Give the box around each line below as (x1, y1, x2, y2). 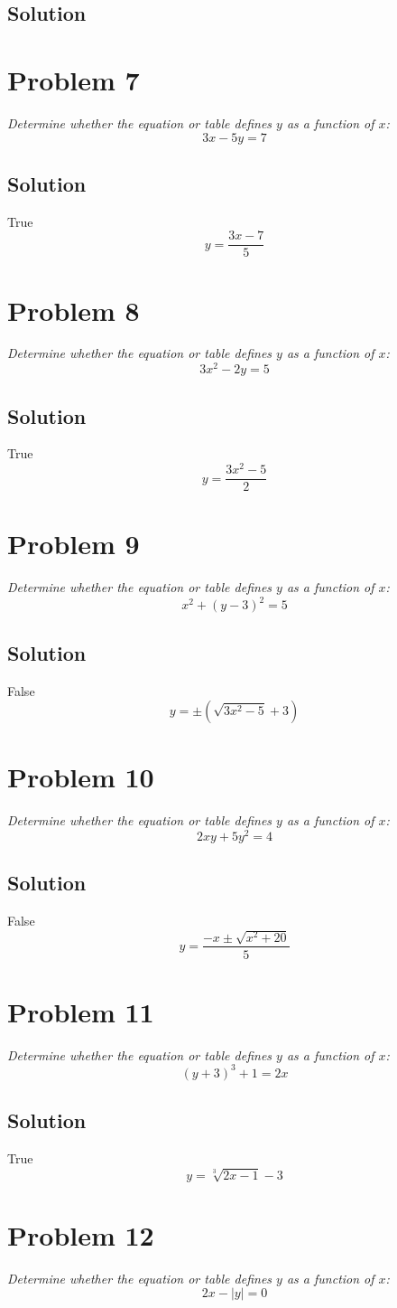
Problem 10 (7, 758, 154, 795)
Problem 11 (7, 993, 154, 1030)
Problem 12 (7, 1216, 154, 1253)
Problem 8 (7, 291, 140, 328)
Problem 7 (7, 61, 140, 98)
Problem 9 (7, 525, 140, 562)
